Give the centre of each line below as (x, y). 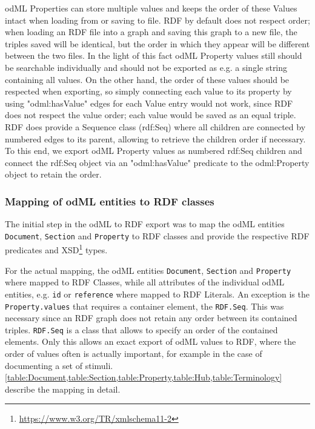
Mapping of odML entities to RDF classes (110, 201)
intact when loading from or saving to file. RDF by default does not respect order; (157, 20)
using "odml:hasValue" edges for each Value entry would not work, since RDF (149, 103)
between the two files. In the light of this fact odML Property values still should (154, 55)
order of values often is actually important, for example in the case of (134, 354)
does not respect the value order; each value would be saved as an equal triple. (151, 115)
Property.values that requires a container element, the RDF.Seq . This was (144, 306)
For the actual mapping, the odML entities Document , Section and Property (148, 270)
